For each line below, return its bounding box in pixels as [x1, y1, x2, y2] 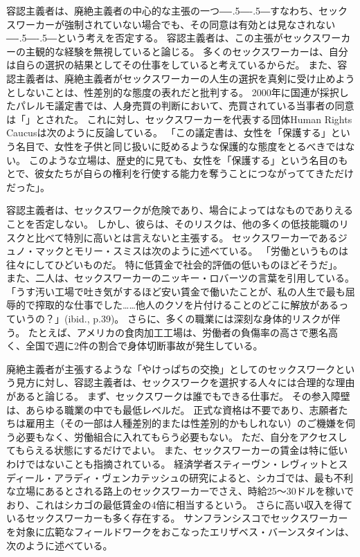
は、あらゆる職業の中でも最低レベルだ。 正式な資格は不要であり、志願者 [6, 402, 339, 417]
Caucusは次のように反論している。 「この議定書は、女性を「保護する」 [6, 125, 331, 140]
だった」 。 [6, 179, 50, 194]
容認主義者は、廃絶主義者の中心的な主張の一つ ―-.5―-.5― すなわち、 [6, 3, 319, 17]
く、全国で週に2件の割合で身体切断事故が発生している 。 [6, 338, 263, 353]
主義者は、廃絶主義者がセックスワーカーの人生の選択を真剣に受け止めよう [15, 71, 355, 85]
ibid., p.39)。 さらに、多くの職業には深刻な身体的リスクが [68, 311, 331, 326]
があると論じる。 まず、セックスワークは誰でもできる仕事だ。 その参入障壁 [6, 389, 350, 403]
